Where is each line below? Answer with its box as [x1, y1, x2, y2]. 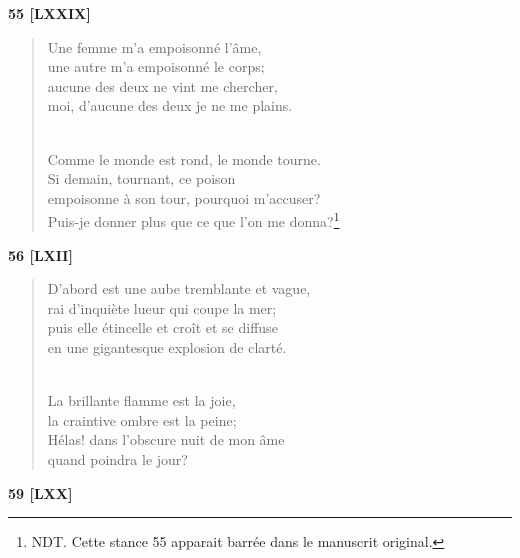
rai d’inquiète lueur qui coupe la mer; [47, 297, 277, 318]
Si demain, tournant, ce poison [47, 168, 236, 189]
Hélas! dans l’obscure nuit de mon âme [47, 429, 285, 450]
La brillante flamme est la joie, [47, 390, 236, 411]
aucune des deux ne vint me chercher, [47, 75, 278, 96]
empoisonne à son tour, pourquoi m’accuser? [47, 187, 321, 208]
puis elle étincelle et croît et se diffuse [47, 317, 278, 338]
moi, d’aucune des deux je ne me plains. [47, 95, 293, 116]
